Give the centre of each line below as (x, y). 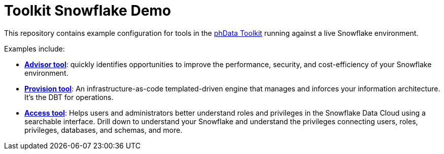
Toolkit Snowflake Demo (88, 11)
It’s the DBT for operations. (69, 97)
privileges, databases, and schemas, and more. (104, 130)
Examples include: (35, 48)
